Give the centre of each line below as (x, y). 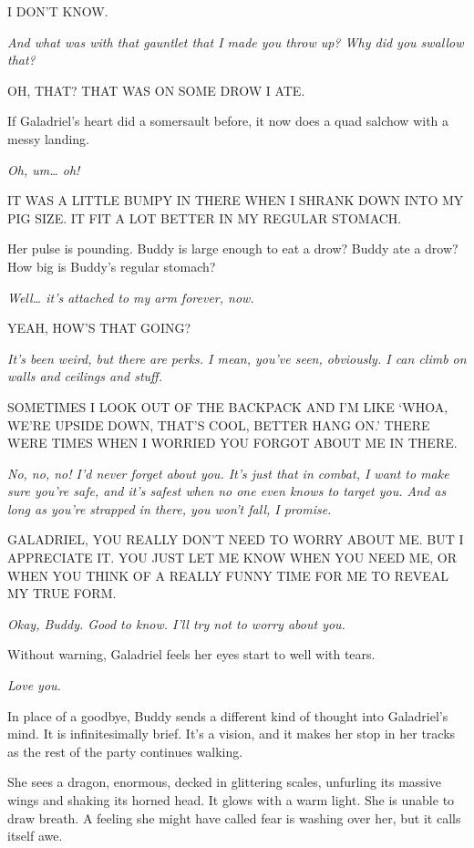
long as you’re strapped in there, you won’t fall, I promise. (170, 508)
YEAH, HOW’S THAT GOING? (99, 328)
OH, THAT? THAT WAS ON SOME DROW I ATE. (156, 90)
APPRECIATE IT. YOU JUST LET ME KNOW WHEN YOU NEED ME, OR (232, 558)
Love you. (34, 685)
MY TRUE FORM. (62, 593)
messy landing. (48, 138)
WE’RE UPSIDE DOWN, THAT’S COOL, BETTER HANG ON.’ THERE (219, 424)
